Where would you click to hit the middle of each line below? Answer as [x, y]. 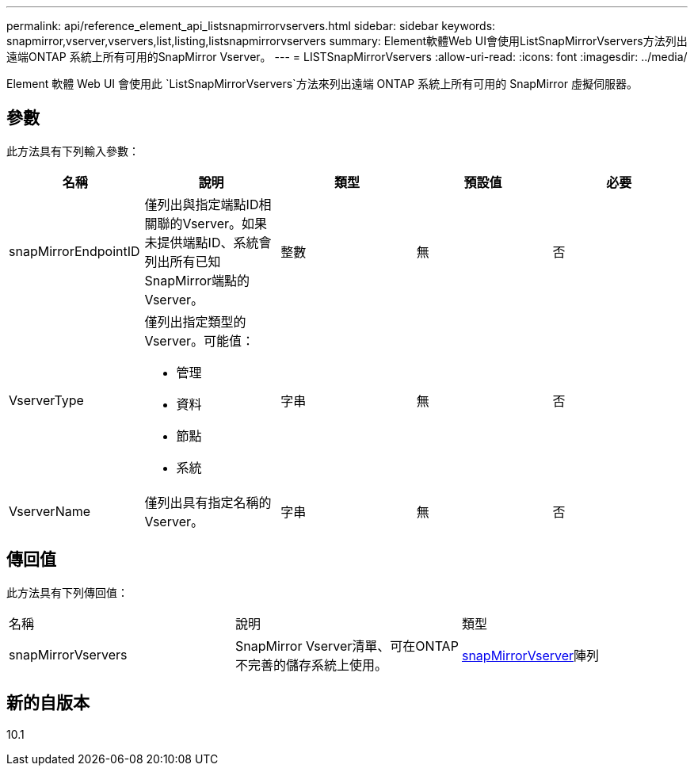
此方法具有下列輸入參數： [73, 151]
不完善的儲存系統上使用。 [311, 665]
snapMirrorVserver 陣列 [530, 655]
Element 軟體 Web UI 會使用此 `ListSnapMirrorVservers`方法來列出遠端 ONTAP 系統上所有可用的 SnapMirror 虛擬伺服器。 [322, 84]
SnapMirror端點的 [197, 280]
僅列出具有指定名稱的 [208, 502]
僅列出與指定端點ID [202, 204]
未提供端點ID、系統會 [208, 242]
